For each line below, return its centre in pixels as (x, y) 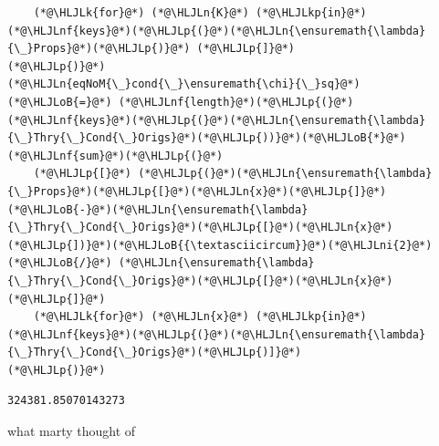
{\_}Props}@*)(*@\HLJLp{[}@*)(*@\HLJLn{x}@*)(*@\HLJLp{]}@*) (197, 191)
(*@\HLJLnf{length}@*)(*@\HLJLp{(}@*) (236, 102)
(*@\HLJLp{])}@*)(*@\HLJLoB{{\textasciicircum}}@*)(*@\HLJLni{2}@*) (220, 245)
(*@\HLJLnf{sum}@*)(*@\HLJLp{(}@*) (115, 156)
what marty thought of (72, 431)
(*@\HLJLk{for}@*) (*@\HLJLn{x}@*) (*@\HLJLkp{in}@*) (200, 317)
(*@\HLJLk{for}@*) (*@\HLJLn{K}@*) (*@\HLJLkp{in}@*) (200, 13)
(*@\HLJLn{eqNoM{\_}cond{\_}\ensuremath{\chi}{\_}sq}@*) (184, 84)
